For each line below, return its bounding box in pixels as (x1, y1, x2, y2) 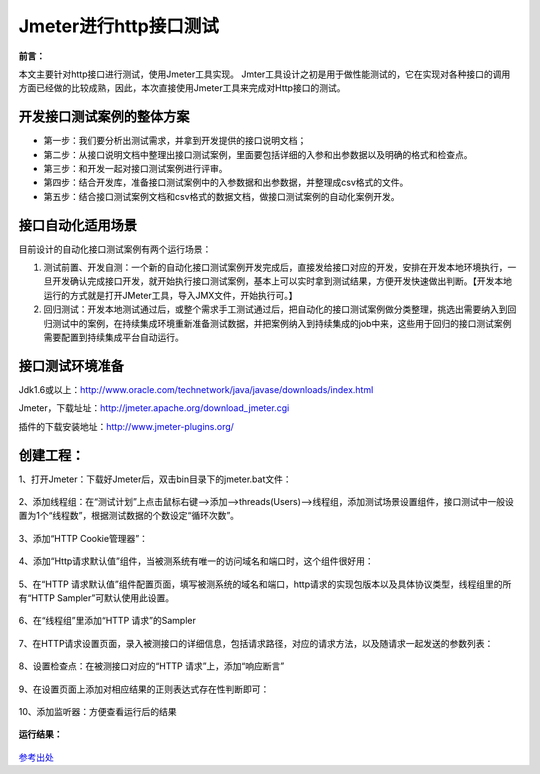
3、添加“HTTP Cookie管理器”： (18, 532, 149, 544)
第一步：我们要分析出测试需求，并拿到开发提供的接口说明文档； (43, 135, 307, 147)
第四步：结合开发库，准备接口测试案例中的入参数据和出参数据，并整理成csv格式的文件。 (43, 176, 409, 189)
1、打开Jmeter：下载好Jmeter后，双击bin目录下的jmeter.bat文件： (18, 473, 292, 485)
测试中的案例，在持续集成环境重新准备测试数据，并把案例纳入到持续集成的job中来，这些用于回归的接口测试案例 (51, 317, 512, 329)
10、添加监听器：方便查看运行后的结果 (18, 705, 177, 717)
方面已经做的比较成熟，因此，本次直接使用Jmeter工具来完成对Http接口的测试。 (18, 82, 346, 94)
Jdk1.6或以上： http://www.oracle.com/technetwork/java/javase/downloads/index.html (18, 383, 374, 395)
